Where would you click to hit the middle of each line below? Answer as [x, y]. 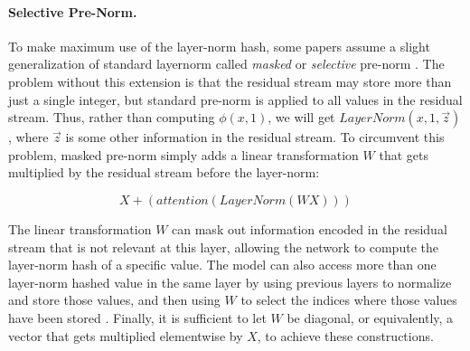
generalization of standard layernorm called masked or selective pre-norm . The [226, 64]
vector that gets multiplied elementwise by [126, 335]
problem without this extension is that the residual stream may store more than [230, 81]
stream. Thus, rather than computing [112, 117]
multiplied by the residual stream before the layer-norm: [164, 172]
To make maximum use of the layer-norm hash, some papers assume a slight [219, 46]
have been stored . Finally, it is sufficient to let [137, 317]
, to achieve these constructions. [345, 335]
